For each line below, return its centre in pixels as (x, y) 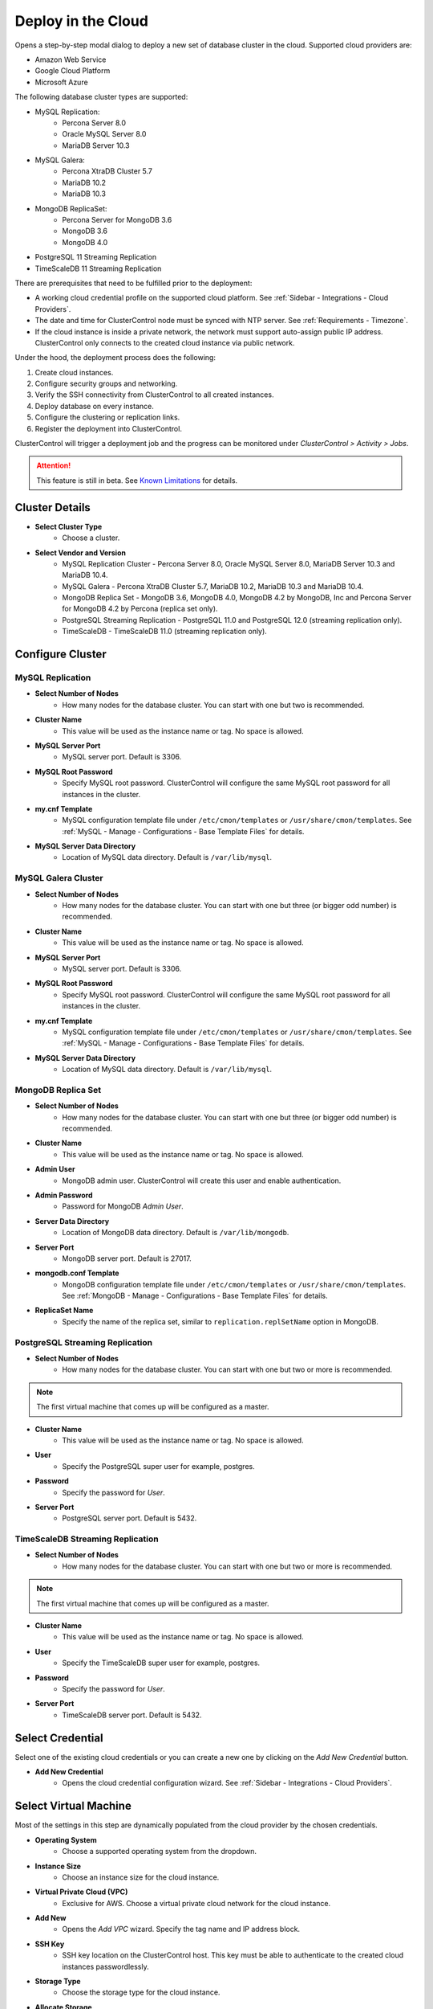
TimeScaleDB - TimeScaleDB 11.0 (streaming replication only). (165, 632)
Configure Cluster (61, 655)
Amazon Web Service (71, 59)
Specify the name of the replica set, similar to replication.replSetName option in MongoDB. (220, 1321)
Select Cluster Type (69, 526)
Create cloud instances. (74, 372)
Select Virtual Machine (73, 1806)
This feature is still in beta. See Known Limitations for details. (137, 480)
